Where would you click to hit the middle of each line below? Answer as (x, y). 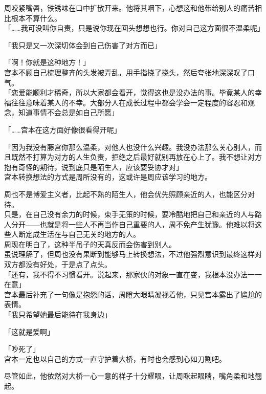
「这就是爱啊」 (29, 331)
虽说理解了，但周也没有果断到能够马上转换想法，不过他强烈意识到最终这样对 (133, 254)
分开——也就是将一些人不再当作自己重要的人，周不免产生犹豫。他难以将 (133, 224)
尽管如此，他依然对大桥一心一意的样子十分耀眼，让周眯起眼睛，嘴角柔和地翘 (133, 376)
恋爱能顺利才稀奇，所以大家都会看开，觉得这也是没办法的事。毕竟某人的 (133, 92)
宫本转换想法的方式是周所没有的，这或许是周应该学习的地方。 (108, 177)
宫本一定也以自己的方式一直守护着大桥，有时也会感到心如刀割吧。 (115, 358)
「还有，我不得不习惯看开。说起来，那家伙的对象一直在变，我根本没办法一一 (133, 274)
